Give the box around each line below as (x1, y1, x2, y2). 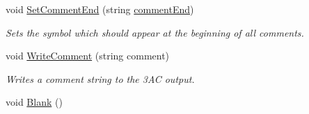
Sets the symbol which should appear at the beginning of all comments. (6, 25, 304, 39)
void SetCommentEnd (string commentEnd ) (6, 2, 194, 16)
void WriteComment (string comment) (6, 48, 170, 63)
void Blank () (6, 95, 63, 109)
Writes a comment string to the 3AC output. (6, 71, 195, 86)
